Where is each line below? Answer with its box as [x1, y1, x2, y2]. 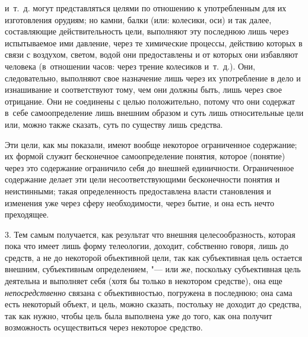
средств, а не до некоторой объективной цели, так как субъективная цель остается [5, 251, 302, 263]
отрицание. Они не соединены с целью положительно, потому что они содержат [5, 95, 295, 107]
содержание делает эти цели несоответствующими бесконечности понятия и [5, 173, 280, 185]
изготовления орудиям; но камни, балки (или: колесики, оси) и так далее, [5, 13, 272, 26]
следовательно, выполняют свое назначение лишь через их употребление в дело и [5, 71, 301, 84]
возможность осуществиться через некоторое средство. [5, 321, 203, 333]
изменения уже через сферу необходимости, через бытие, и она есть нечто [5, 196, 274, 209]
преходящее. [5, 208, 49, 221]
